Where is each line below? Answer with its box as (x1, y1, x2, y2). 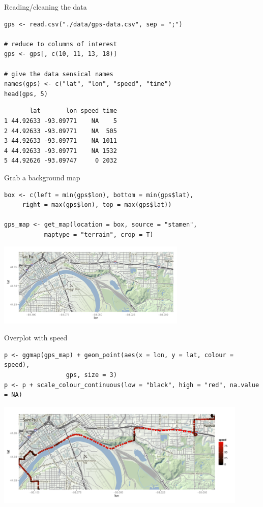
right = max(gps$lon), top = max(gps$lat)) (22, 201, 172, 209)
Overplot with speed (4, 332, 68, 343)
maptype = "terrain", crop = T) (44, 231, 154, 238)
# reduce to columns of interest (4, 40, 117, 48)
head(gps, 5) (4, 90, 48, 98)
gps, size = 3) (66, 371, 117, 379)
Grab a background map (4, 172, 80, 182)
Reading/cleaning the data (4, 2, 87, 12)
